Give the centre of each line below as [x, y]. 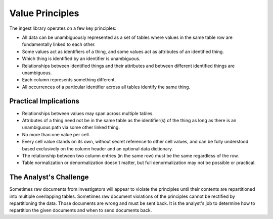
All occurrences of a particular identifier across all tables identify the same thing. [106, 87]
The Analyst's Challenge [49, 177]
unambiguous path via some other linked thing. [71, 127]
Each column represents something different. [69, 80]
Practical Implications [44, 101]
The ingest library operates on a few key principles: [63, 28]
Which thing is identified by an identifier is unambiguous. [81, 59]
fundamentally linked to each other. [59, 44]
